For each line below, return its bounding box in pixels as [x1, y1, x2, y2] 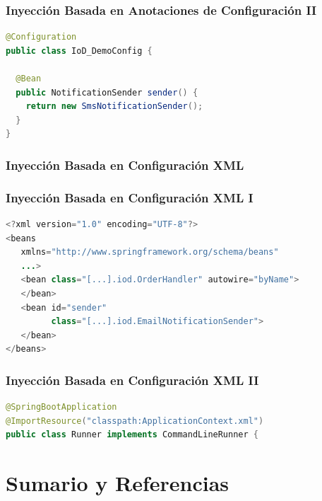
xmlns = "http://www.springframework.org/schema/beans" [20, 247, 279, 258]
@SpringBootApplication [6, 402, 117, 413]
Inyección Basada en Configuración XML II [6, 371, 259, 388]
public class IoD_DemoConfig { [6, 45, 153, 56]
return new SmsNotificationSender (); [25, 101, 203, 112]
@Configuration [6, 32, 77, 42]
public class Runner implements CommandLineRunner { [6, 430, 258, 440]
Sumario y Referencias [6, 468, 229, 497]
